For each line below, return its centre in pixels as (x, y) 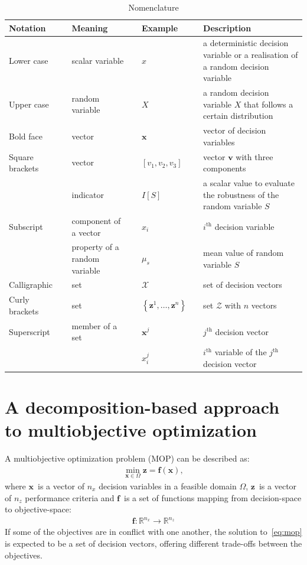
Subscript (26, 226)
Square (21, 156)
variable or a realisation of (251, 55)
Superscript (30, 331)
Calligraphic (31, 285)
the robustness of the (241, 194)
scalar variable (98, 60)
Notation (27, 27)
